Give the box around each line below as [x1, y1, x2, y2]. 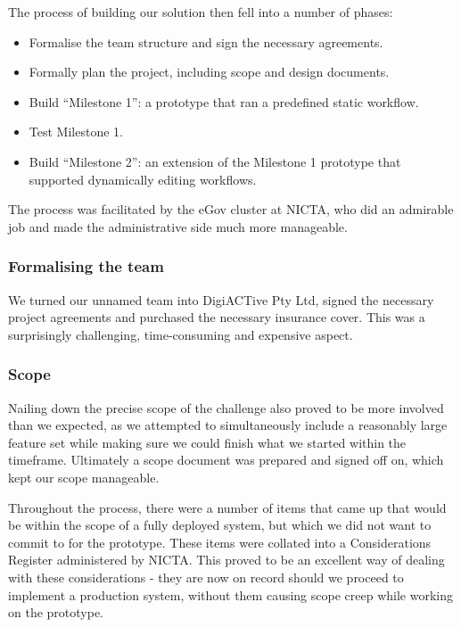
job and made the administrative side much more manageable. [8, 217, 348, 235]
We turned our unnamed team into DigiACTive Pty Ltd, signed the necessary [8, 290, 434, 309]
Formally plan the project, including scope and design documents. [29, 62, 390, 81]
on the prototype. [8, 603, 104, 622]
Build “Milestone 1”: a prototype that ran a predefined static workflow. [29, 92, 419, 111]
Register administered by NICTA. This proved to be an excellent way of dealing [8, 550, 445, 569]
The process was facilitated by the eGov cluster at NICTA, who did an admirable [8, 200, 454, 219]
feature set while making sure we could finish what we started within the [8, 433, 407, 451]
